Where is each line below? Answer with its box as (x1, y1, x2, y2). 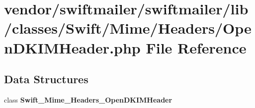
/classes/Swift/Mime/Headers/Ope (4, 18, 252, 38)
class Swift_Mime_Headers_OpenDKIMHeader (4, 94, 172, 105)
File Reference (146, 37, 247, 57)
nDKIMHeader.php (4, 37, 141, 57)
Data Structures (4, 71, 88, 87)
